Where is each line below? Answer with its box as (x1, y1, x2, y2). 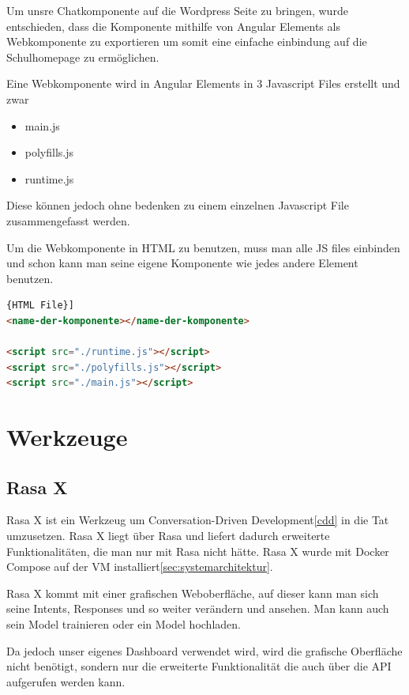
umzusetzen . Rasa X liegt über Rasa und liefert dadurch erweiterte (6, 527, 330, 544)
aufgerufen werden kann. (6, 673, 126, 689)
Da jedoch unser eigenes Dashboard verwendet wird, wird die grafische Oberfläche (6, 642, 403, 659)
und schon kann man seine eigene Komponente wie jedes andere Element (6, 255, 358, 271)
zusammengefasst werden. (6, 212, 130, 229)
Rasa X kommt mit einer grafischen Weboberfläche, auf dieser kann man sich (6, 584, 379, 601)
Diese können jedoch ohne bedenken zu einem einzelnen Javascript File (6, 197, 349, 213)
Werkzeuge (6, 421, 128, 453)
